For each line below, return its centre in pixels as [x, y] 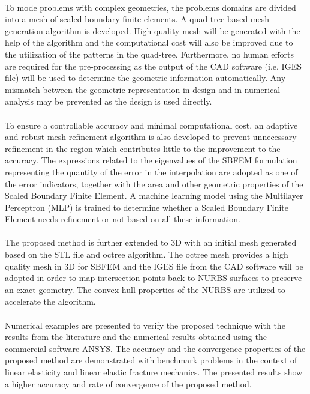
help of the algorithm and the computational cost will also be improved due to [149, 42]
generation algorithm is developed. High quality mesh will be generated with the [153, 30]
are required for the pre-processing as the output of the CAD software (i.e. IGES [153, 66]
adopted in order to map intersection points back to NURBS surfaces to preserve [154, 278]
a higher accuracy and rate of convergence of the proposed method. [128, 383]
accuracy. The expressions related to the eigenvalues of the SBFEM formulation [151, 160]
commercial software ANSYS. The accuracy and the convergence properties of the [155, 348]
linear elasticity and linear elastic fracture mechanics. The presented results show [154, 372]
